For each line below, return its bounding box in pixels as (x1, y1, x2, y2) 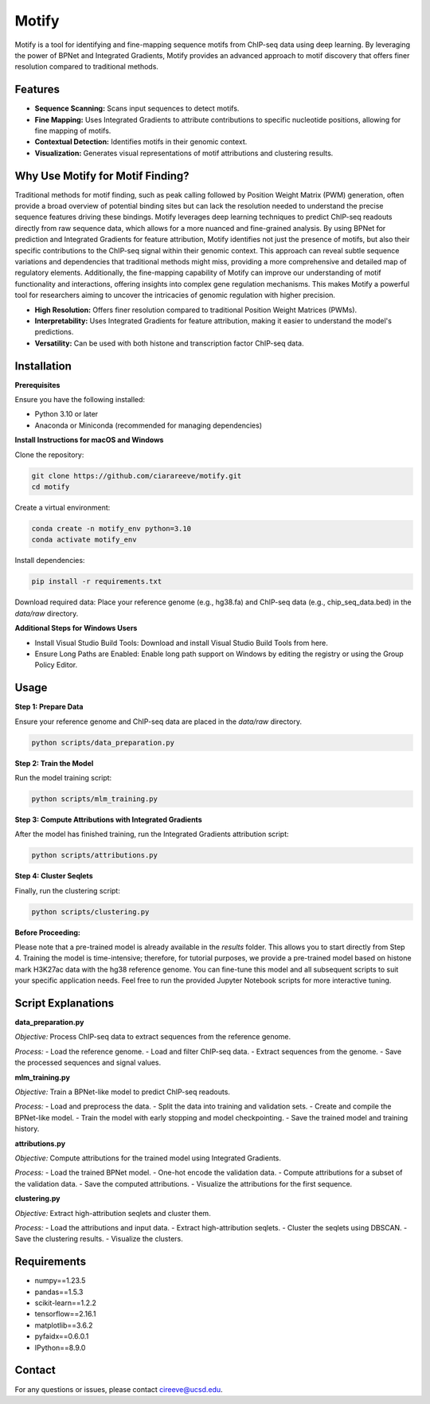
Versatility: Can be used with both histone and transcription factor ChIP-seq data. (34, 338, 304, 348)
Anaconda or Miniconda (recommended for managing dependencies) (34, 420, 263, 430)
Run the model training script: (14, 772, 112, 782)
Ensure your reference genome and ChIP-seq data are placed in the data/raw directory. (14, 717, 303, 726)
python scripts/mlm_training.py (31, 794, 158, 804)
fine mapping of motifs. (34, 126, 111, 135)
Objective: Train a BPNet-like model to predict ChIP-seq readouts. (14, 1087, 231, 1097)
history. (14, 1124, 40, 1134)
